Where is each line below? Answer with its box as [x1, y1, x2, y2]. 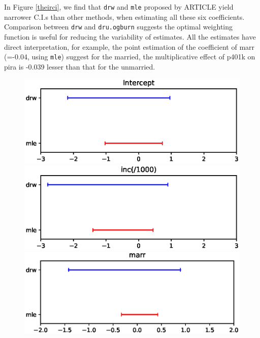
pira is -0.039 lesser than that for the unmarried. [4, 61, 155, 72]
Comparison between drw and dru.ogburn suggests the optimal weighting [4, 21, 233, 32]
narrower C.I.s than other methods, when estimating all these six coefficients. [4, 11, 245, 22]
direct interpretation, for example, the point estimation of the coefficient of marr [4, 41, 255, 52]
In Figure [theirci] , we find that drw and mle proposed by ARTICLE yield [4, 2, 234, 12]
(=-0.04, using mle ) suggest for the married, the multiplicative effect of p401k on [4, 51, 255, 62]
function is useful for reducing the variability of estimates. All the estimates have [4, 31, 256, 42]
